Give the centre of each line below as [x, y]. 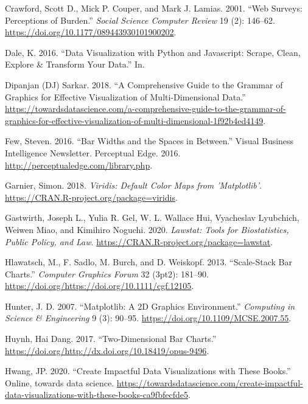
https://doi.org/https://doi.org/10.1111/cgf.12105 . [100, 286]
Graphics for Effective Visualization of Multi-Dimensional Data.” [125, 96]
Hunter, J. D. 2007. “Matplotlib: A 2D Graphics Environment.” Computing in [150, 306]
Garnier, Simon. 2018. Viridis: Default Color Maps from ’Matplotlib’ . [134, 185]
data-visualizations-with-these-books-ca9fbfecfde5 [96, 395]
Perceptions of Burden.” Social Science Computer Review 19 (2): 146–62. [140, 20]
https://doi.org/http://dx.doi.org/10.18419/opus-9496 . [107, 350]
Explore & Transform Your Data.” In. [75, 64]
